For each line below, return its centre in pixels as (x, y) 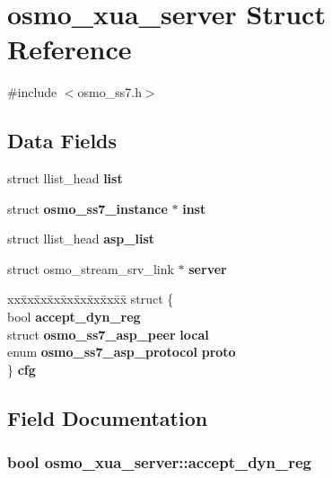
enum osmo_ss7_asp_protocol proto (122, 352)
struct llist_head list (65, 178)
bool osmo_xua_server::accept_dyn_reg (159, 462)
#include (32, 92)
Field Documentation (108, 417)
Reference (70, 49)
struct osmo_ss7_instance (87, 208)
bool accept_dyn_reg (74, 317)
